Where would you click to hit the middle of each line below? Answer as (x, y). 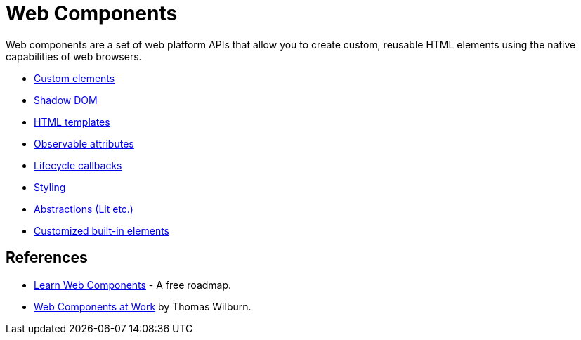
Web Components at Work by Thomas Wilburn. (143, 306)
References (47, 258)
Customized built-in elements (102, 230)
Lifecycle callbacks (78, 165)
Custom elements (74, 78)
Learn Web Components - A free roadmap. (133, 285)
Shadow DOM (66, 100)
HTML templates (72, 122)
